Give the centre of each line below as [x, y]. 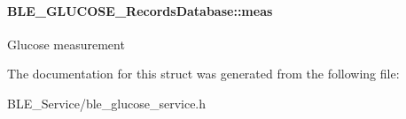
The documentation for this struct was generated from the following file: [203, 74]
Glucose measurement [66, 44]
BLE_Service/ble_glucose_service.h [107, 103]
